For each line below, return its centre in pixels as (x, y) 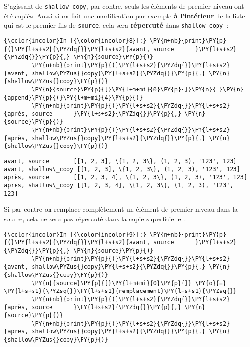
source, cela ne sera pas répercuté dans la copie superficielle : (95, 218)
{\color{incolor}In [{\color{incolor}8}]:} (75, 41)
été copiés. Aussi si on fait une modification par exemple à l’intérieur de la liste (125, 15)
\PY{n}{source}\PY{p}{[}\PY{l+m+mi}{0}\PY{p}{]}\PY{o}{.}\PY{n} (138, 89)
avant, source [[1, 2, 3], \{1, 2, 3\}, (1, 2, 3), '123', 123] (120, 161)
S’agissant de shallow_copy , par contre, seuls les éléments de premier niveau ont (124, 6)
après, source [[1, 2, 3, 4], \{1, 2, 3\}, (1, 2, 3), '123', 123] (126, 177)
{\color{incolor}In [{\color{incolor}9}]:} (75, 234)
